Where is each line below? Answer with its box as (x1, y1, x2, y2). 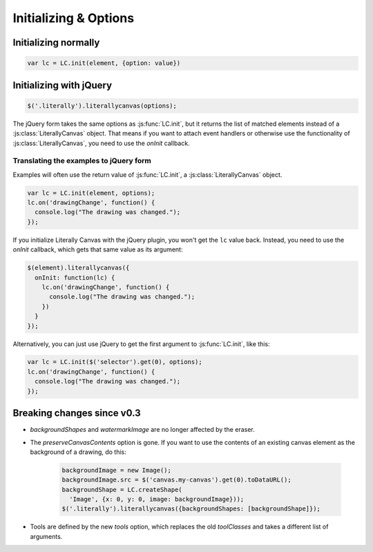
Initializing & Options (12, 10, 135, 26)
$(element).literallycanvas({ (27, 264, 130, 272)
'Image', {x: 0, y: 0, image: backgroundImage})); (69, 495, 245, 504)
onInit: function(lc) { (35, 274, 115, 281)
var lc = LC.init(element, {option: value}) (27, 59, 181, 67)
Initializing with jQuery (12, 79, 113, 91)
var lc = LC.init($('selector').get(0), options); (27, 358, 203, 366)
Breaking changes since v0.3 (12, 408, 141, 419)
